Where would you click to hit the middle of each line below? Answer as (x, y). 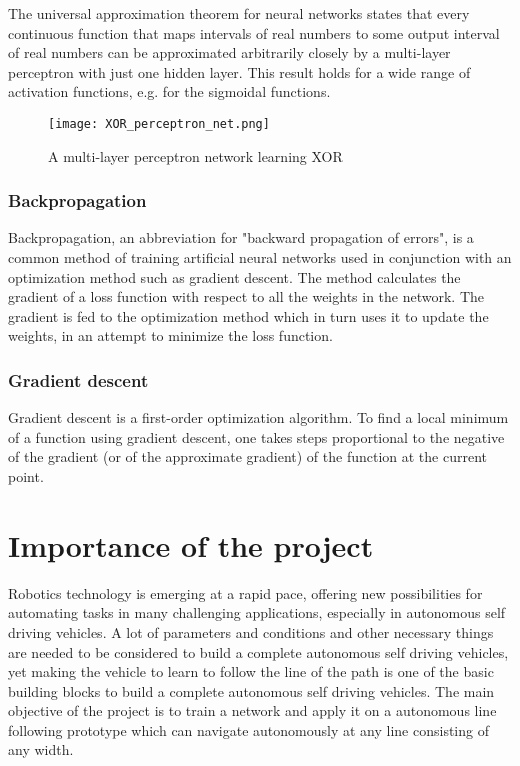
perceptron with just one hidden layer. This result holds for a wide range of (239, 71)
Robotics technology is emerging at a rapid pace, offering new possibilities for (245, 592)
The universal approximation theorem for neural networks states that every (239, 13)
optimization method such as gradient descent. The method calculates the (234, 276)
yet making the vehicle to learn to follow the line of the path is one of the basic (251, 671)
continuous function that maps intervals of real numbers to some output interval (254, 32)
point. (26, 476)
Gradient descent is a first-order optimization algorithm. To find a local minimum (258, 417)
